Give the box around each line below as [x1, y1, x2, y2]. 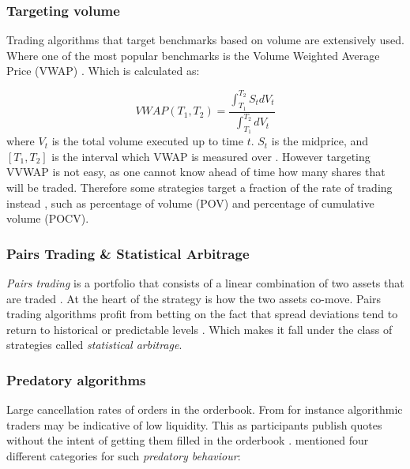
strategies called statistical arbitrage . [6, 336, 182, 353]
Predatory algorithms [6, 370, 146, 389]
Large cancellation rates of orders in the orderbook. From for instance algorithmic [6, 401, 403, 418]
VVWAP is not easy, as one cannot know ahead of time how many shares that [6, 163, 386, 180]
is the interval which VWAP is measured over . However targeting [51, 148, 371, 164]
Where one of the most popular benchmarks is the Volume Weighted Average [6, 47, 380, 63]
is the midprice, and [271, 133, 369, 149]
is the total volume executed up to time [51, 133, 243, 149]
